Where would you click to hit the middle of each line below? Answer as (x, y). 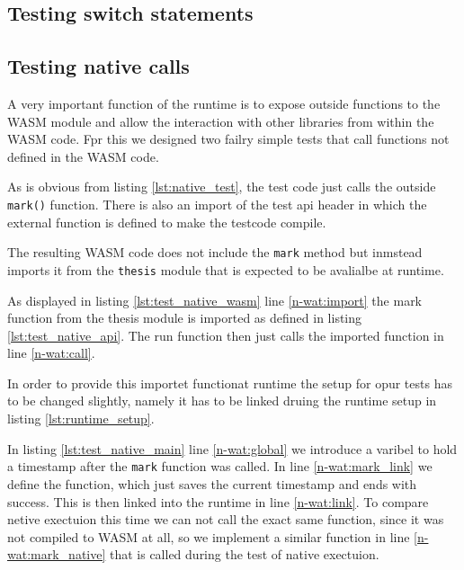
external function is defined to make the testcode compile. (167, 222)
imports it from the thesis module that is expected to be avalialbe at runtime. (226, 269)
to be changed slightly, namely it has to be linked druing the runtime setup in (222, 401)
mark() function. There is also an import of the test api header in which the (217, 204)
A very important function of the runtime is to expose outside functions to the (224, 103)
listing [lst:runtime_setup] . (81, 419)
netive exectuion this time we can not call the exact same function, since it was (226, 519)
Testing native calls (98, 66)
